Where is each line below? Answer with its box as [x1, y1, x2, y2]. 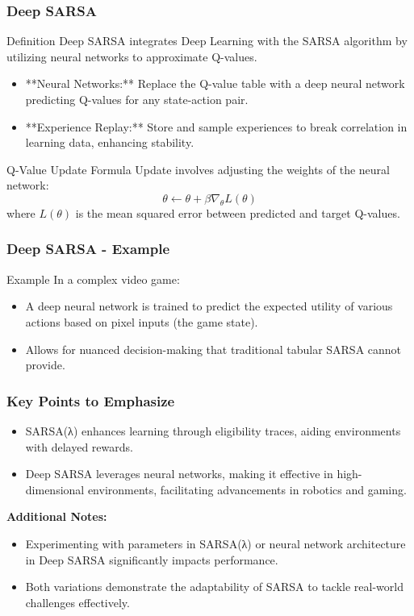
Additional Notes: [6, 508, 107, 525]
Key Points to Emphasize [6, 390, 175, 410]
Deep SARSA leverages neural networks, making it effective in [25, 465, 333, 482]
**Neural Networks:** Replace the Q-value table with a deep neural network [25, 75, 405, 92]
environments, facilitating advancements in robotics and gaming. [87, 481, 407, 497]
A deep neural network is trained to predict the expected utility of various [25, 298, 393, 314]
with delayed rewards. [25, 438, 133, 455]
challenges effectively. [25, 593, 130, 610]
